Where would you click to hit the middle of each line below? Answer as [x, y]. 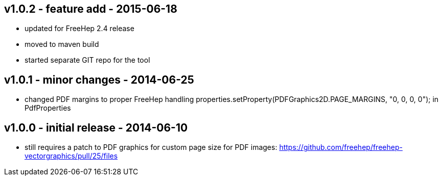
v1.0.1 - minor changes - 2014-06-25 [99, 80]
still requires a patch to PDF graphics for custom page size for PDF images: [151, 147]
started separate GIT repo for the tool [87, 60]
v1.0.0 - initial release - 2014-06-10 [96, 127]
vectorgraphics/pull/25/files [71, 156]
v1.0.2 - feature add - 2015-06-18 [91, 9]
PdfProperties [48, 108]
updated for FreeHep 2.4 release [79, 29]
